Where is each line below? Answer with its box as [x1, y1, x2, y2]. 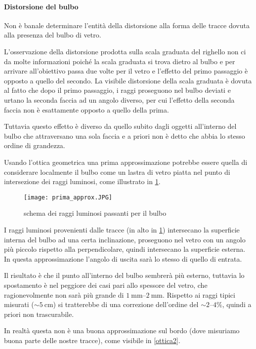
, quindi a [222, 299, 252, 310]
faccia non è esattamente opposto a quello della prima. [4, 104, 169, 115]
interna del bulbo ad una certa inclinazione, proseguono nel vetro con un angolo [4, 234, 246, 244]
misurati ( [4, 299, 34, 310]
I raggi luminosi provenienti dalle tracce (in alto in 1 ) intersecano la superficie [4, 224, 240, 234]
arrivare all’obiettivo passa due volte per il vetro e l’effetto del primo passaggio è [4, 66, 248, 76]
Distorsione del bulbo [4, 1, 79, 11]
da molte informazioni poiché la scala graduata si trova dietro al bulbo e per [4, 56, 235, 66]
